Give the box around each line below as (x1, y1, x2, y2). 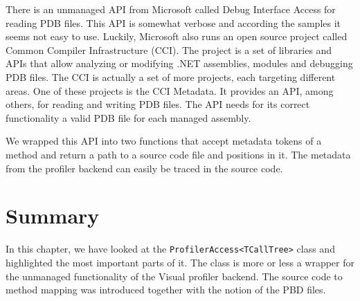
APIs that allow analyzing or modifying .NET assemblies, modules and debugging (6, 56, 353, 71)
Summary (6, 201, 100, 230)
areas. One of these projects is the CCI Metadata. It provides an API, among (6, 83, 334, 98)
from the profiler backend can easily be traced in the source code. (6, 161, 283, 175)
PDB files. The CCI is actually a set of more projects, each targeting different (6, 69, 336, 84)
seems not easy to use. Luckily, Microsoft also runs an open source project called (6, 29, 348, 44)
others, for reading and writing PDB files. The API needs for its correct (6, 97, 310, 111)
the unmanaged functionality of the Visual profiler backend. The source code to (6, 268, 343, 283)
